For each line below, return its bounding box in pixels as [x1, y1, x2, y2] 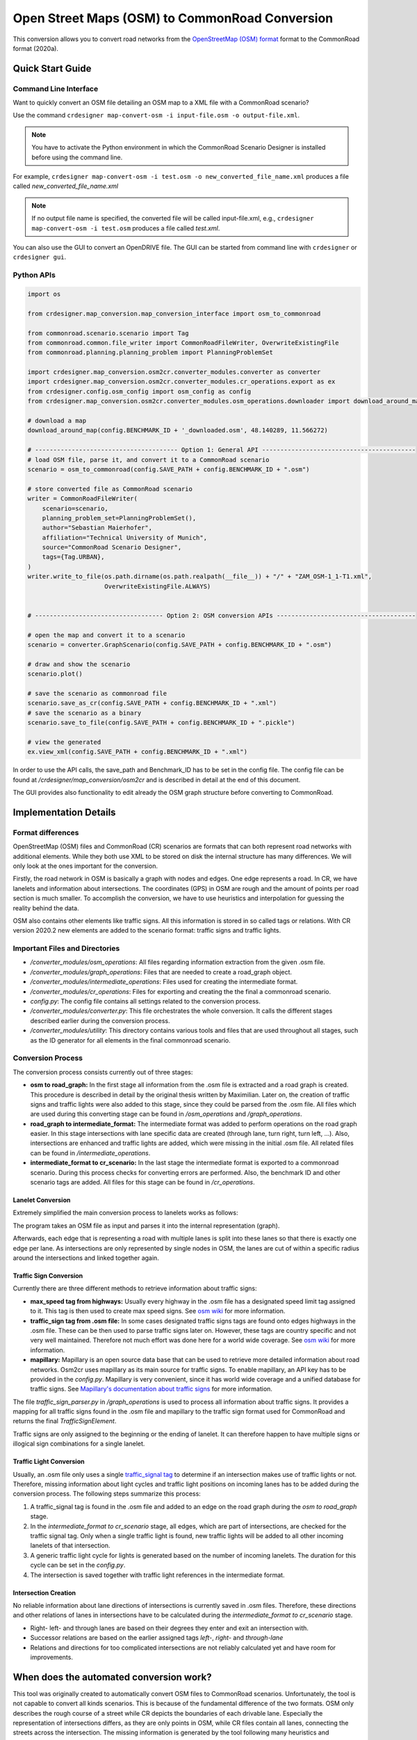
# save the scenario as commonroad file [27, 689, 167, 697]
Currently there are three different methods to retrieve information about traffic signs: [13, 1284, 257, 1292]
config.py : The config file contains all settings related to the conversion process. [30, 997, 261, 1006]
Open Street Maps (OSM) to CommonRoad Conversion [13, 10, 334, 26]
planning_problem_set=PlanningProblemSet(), [42, 514, 197, 522]
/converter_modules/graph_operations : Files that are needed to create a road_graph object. [30, 967, 292, 976]
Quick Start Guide [13, 63, 92, 74]
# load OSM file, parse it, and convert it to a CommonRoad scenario [27, 456, 270, 464]
